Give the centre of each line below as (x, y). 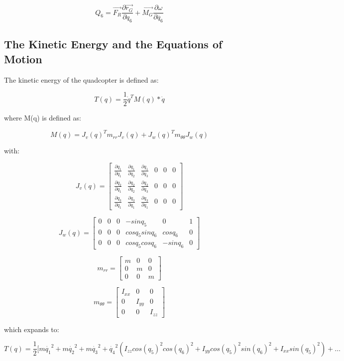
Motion (23, 59)
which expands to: (32, 329)
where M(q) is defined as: (43, 118)
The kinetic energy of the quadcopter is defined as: (81, 79)
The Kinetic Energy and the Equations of (113, 44)
